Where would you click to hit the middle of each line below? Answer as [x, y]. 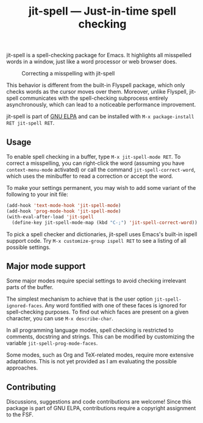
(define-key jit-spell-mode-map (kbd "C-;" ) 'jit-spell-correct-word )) [105, 222]
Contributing [31, 387]
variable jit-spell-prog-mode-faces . [52, 343]
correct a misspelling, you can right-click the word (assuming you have [95, 163]
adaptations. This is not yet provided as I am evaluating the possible [91, 362]
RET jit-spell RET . [30, 123]
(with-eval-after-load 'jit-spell [50, 217]
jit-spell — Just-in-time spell [102, 11]
